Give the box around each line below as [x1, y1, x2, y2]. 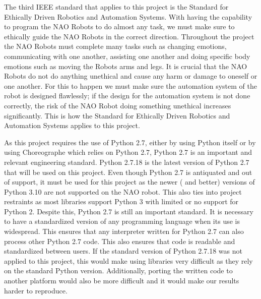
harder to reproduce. [4, 285, 68, 295]
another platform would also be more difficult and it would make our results [4, 275, 239, 286]
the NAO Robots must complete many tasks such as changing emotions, [4, 41, 227, 51]
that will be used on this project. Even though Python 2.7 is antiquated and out [4, 166, 252, 177]
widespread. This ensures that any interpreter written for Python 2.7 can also [4, 226, 244, 236]
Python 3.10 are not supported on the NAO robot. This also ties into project [4, 186, 242, 197]
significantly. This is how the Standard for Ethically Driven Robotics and [4, 110, 230, 121]
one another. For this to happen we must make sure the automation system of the [4, 80, 257, 91]
